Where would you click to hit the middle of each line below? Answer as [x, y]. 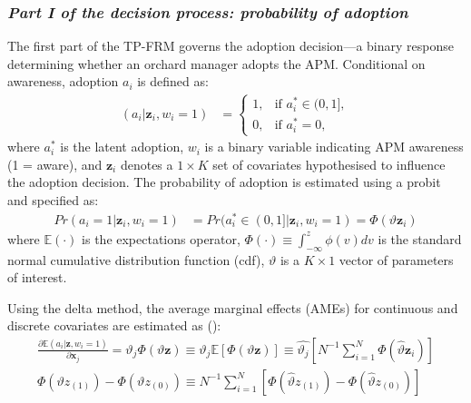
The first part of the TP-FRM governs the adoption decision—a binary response [231, 46]
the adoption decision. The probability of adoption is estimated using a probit [224, 182]
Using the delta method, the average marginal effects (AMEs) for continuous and [233, 307]
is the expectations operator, [161, 238]
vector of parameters [396, 259]
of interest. [37, 277]
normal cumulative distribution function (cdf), [136, 259]
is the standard [420, 238]
